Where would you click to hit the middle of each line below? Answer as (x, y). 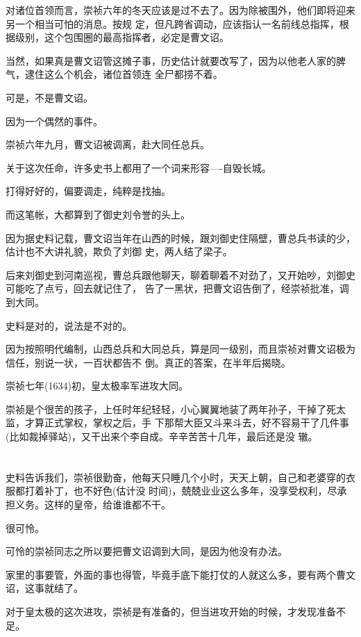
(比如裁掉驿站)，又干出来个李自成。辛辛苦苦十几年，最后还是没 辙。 (162, 436)
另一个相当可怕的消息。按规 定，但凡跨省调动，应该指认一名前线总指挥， (173, 23)
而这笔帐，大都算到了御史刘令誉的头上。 (98, 214)
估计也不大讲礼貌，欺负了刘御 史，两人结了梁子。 (119, 251)
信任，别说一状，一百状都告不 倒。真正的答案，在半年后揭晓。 (148, 362)
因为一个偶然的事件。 (54, 121)
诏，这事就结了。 (44, 588)
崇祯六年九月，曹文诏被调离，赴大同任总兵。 (108, 144)
